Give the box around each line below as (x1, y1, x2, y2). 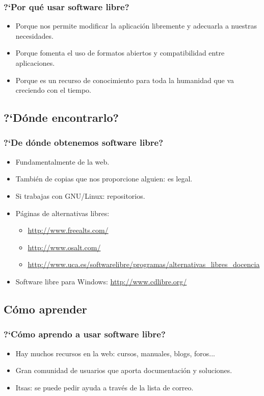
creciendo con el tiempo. (15, 85, 91, 95)
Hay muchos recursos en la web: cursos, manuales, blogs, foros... (15, 348, 215, 358)
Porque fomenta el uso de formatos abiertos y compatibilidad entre (15, 47, 225, 58)
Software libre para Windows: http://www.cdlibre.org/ (15, 276, 187, 286)
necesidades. (15, 30, 54, 41)
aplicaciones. (15, 58, 55, 68)
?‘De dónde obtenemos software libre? (4, 136, 164, 149)
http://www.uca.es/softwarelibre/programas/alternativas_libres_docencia (28, 259, 260, 270)
